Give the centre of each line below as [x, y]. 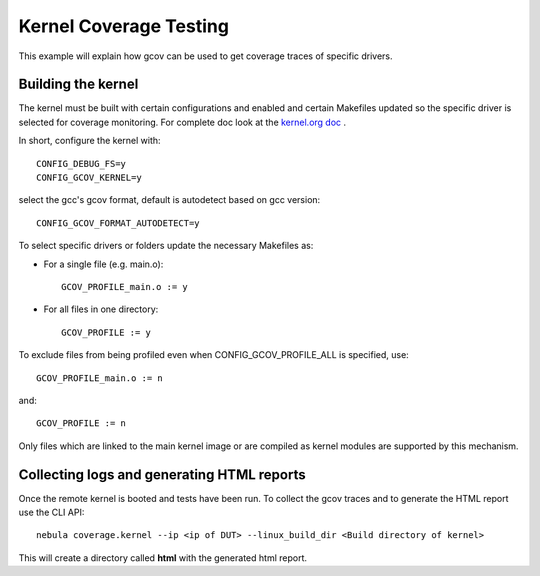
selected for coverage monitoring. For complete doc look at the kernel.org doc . [182, 122]
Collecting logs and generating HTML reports [162, 474]
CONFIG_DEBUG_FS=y [81, 163]
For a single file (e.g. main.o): [103, 264]
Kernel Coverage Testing [124, 26]
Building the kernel [78, 84]
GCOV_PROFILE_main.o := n [100, 378]
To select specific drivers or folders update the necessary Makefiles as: [166, 246]
